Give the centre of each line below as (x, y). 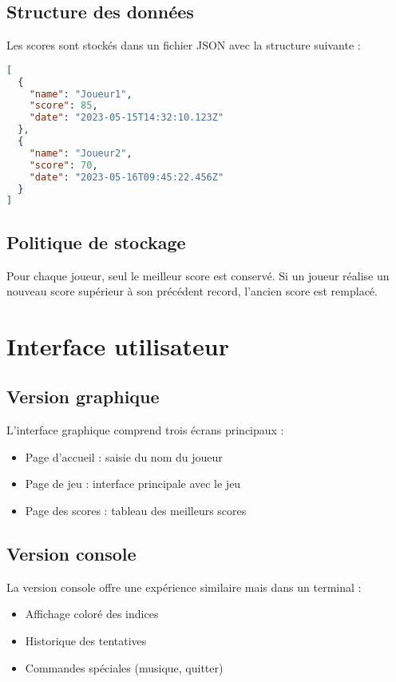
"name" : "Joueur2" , (81, 153)
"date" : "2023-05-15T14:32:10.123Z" (127, 118)
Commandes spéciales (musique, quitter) (124, 667)
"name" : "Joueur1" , (81, 94)
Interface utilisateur (118, 345)
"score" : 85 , (63, 106)
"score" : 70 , (63, 165)
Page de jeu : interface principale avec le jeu (133, 484)
